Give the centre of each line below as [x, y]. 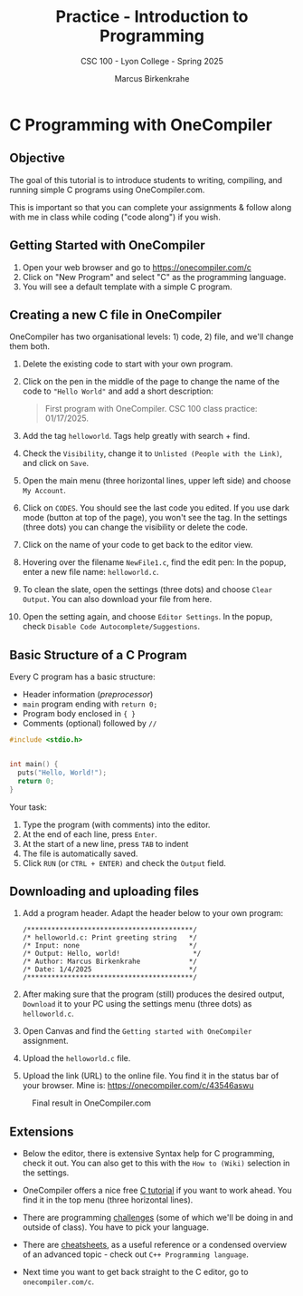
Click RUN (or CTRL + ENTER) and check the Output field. [124, 862]
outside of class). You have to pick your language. [116, 1227]
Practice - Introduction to [152, 17]
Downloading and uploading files [104, 891]
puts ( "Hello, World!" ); [62, 773]
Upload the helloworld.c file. [76, 1058]
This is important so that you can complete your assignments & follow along [151, 207]
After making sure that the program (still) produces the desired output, [153, 994]
